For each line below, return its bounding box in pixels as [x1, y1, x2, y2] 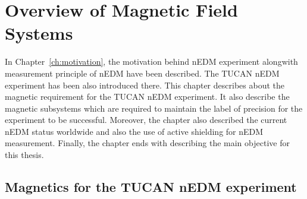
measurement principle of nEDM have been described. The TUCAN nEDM [5, 67, 280, 79]
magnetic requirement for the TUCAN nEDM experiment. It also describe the [5, 90, 290, 103]
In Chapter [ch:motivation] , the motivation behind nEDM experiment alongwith [5, 55, 298, 68]
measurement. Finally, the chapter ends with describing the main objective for [5, 137, 290, 149]
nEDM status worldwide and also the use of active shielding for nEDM [5, 125, 264, 137]
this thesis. [5, 149, 44, 161]
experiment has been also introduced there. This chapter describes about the [5, 78, 284, 91]
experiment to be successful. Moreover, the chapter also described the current [5, 113, 287, 126]
